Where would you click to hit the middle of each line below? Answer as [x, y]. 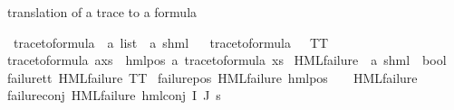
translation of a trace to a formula [102, 12]
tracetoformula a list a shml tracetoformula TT [171, 42]
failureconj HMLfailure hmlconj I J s [114, 95]
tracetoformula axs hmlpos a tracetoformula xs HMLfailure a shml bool [227, 60]
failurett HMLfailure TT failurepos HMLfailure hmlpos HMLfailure [213, 77]
